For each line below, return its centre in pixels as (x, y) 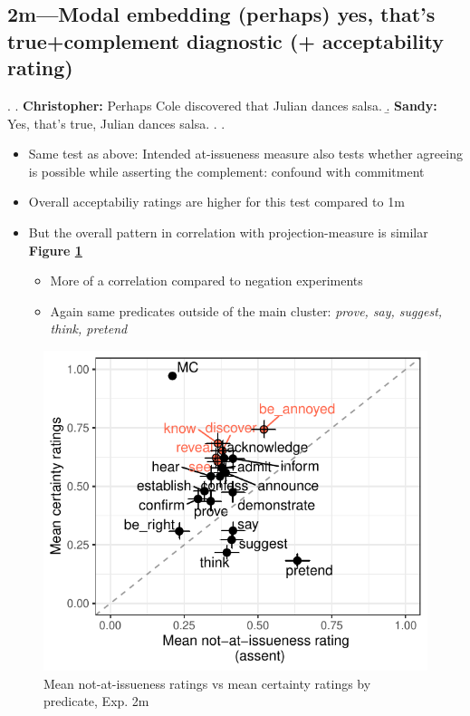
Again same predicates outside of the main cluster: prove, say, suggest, (246, 310)
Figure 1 (55, 250)
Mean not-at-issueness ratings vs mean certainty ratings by (207, 683)
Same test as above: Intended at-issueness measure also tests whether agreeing (245, 154)
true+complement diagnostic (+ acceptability (225, 40)
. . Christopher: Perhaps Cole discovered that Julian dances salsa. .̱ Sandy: (222, 105)
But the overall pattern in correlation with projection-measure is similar (228, 232)
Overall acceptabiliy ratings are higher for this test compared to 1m (216, 202)
